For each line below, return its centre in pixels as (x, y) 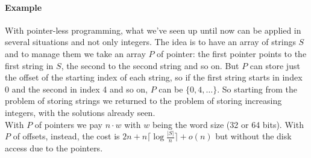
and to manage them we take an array (75, 53)
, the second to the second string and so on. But (150, 65)
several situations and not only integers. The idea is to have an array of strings (150, 42)
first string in (29, 65)
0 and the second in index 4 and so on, (76, 89)
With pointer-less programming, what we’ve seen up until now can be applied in (153, 30)
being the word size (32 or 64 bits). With (228, 124)
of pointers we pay (68, 124)
